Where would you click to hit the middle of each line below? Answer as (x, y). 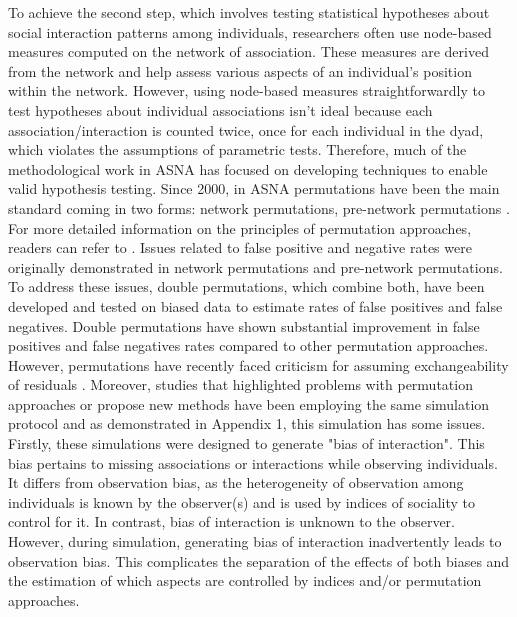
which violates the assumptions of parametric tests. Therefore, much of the (237, 149)
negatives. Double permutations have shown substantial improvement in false (244, 325)
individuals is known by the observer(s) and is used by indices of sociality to (241, 501)
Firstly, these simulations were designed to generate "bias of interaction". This (246, 443)
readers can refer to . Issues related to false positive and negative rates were (240, 247)
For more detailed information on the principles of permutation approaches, (240, 227)
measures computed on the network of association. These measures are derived (248, 51)
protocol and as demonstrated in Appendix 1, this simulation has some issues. (247, 423)
